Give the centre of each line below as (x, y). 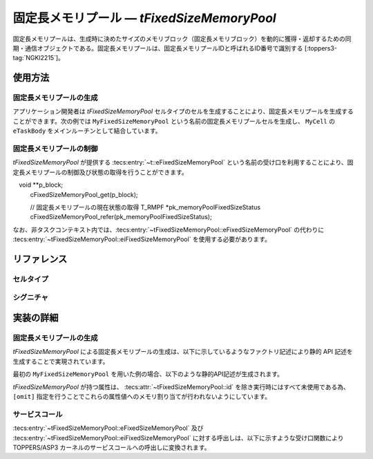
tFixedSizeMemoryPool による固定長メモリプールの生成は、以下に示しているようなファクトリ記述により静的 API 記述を (183, 352)
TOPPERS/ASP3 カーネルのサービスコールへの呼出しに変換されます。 (112, 447)
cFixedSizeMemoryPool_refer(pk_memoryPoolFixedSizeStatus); (121, 217)
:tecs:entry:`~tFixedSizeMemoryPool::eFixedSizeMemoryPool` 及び (108, 428)
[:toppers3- (321, 48)
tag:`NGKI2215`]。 (39, 58)
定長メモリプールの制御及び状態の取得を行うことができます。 (100, 172)
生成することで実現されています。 (61, 361)
